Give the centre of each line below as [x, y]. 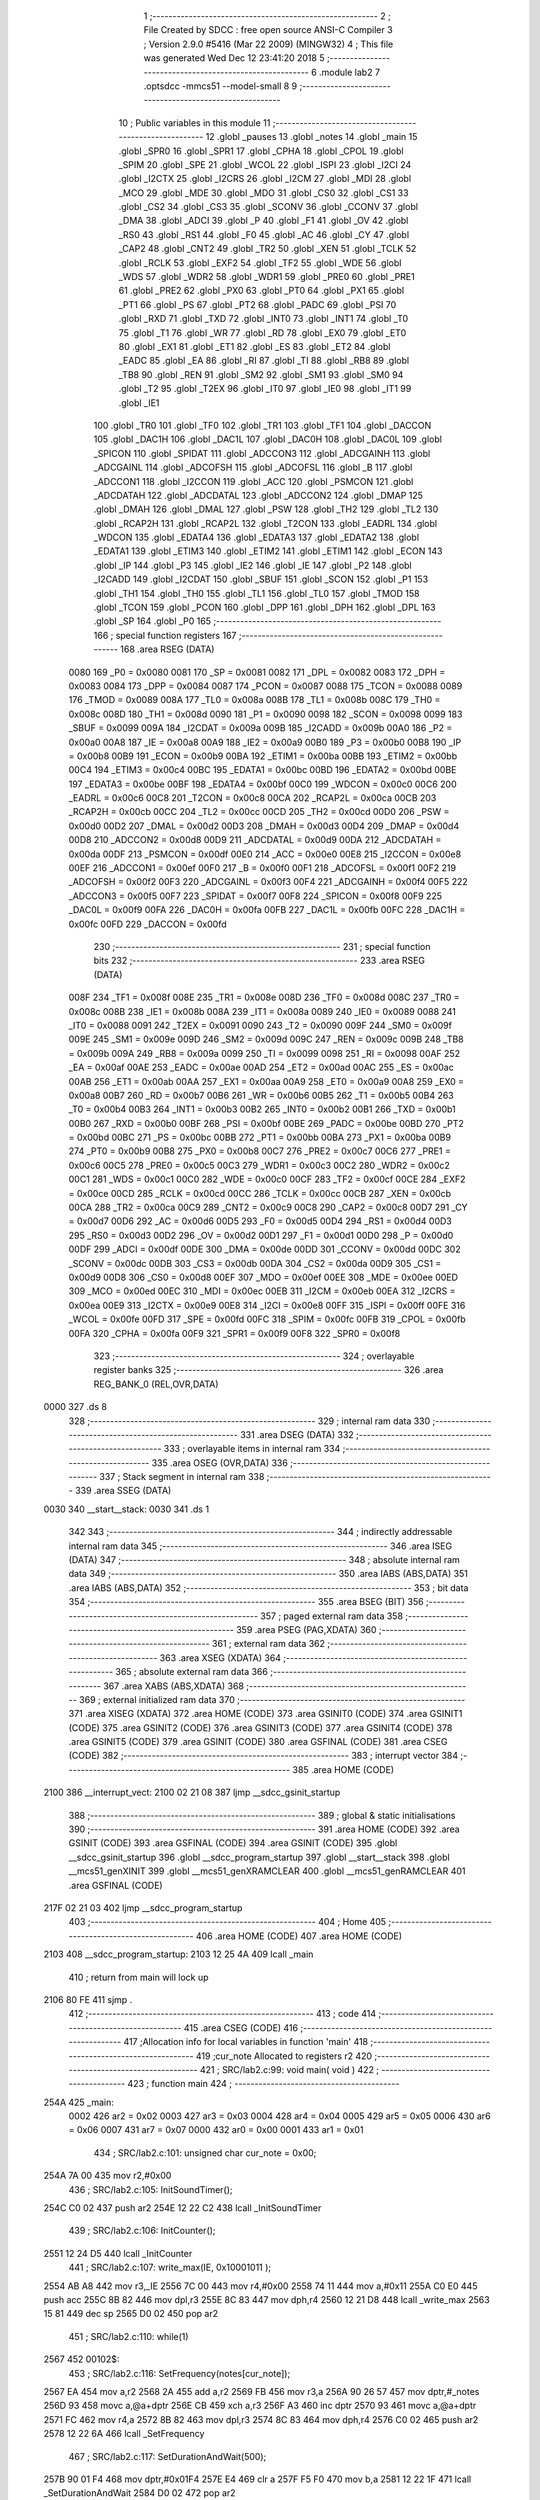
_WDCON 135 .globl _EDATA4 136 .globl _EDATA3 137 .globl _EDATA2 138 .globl [256, 537]
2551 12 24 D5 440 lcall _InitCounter [118, 2253]
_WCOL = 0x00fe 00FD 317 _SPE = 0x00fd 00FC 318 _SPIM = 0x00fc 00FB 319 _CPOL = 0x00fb [267, 1319]
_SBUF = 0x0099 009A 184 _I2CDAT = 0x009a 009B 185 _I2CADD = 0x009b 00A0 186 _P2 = [260, 728]
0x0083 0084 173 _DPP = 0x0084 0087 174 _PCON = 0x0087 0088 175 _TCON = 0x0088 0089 [265, 686]
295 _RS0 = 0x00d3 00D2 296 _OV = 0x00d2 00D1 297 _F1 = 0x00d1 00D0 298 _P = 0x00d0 [261, 1235]
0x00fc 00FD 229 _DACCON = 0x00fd [147, 924]
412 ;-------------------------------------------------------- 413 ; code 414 [222, 2014]
